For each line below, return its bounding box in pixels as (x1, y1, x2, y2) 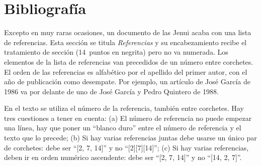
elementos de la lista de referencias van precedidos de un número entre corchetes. (4, 56, 253, 67)
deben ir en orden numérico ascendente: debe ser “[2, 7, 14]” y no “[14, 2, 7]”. (4, 152, 242, 162)
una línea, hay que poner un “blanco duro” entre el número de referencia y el (4, 122, 241, 133)
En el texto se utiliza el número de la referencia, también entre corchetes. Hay (4, 103, 244, 113)
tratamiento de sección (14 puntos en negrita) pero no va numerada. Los (4, 47, 228, 57)
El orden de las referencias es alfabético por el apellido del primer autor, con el (4, 66, 247, 77)
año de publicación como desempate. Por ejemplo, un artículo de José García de (4, 76, 250, 87)
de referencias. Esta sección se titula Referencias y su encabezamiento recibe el (4, 37, 247, 47)
